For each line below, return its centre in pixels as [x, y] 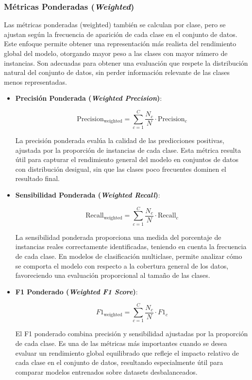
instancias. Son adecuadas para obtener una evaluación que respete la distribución [126, 63]
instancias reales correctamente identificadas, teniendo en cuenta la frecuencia [131, 246]
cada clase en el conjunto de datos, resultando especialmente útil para [119, 362]
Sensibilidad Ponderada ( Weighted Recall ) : [88, 195]
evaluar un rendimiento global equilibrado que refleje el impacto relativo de [127, 353]
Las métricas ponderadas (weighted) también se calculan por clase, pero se [115, 25]
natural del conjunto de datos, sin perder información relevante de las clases [117, 72]
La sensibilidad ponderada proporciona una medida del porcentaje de [118, 237]
